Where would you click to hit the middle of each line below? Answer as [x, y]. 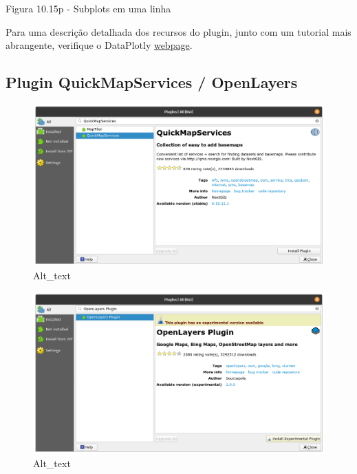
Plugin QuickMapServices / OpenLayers [152, 82]
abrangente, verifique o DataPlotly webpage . [99, 45]
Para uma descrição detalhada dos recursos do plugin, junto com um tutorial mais [178, 31]
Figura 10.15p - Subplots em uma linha [88, 8]
